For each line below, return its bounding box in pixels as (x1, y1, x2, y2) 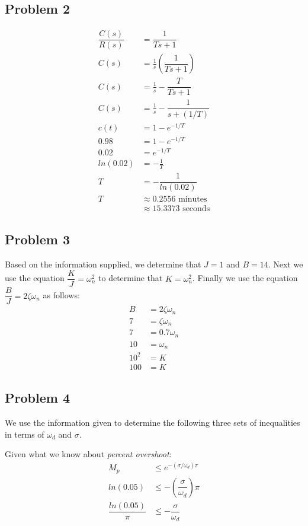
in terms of (5, 428, 44, 440)
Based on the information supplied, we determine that (5, 257, 201, 270)
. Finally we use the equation (192, 272, 298, 284)
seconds (182, 205, 210, 213)
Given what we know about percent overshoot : (5, 448, 172, 460)
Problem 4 (5, 388, 70, 407)
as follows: (43, 289, 80, 301)
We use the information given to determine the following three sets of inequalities (5, 416, 300, 428)
